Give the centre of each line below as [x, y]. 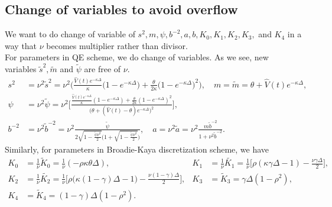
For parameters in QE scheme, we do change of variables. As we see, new [137, 57]
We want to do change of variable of [70, 34]
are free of [102, 69]
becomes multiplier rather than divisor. [117, 45]
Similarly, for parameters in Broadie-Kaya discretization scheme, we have [137, 149]
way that [21, 45]
